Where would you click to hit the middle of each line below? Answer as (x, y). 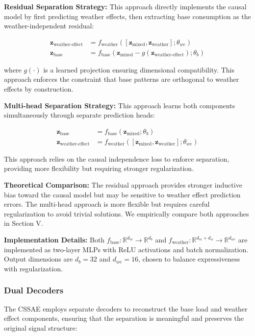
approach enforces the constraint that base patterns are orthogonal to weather (121, 79)
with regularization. (33, 268)
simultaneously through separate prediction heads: (79, 115)
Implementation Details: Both (54, 240)
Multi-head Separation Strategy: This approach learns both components (120, 105)
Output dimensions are (38, 259)
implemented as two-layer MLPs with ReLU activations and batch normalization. (126, 249)
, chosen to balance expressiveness (189, 259)
